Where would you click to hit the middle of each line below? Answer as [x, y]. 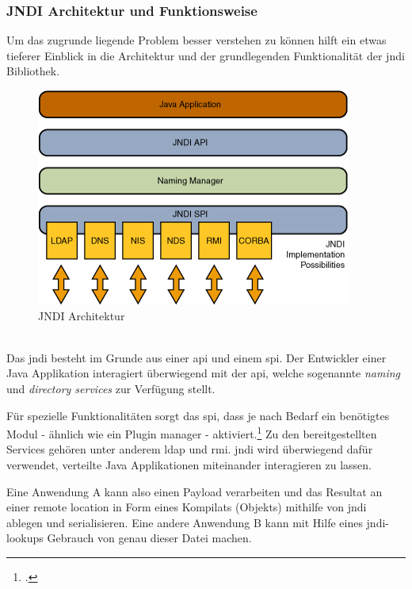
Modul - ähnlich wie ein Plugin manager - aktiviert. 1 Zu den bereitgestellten [192, 432]
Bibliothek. [33, 71]
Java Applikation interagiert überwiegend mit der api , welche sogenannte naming [204, 373]
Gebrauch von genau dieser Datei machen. [149, 538]
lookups [25, 538]
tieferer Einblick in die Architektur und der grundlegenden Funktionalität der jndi [206, 55]
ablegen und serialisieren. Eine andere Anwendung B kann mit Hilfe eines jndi [196, 522]
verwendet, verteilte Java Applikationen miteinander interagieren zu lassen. [189, 465]
